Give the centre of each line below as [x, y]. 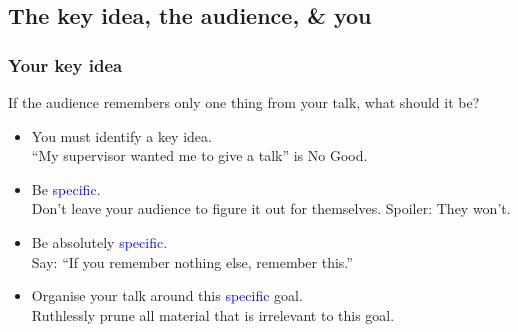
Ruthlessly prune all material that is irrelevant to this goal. [213, 314]
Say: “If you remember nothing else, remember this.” [192, 261]
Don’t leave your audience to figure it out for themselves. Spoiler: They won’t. [271, 208]
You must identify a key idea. [121, 135]
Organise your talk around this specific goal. [167, 295]
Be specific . [66, 188]
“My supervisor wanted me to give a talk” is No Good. [199, 155]
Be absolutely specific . [99, 241]
